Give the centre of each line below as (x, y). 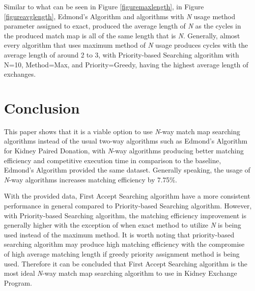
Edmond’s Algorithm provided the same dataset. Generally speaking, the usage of (127, 170)
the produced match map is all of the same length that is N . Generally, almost (122, 35)
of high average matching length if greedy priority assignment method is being (122, 254)
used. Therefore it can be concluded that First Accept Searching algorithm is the (126, 263)
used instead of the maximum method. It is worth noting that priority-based (119, 234)
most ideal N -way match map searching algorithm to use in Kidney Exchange (121, 273)
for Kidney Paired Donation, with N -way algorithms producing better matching (124, 151)
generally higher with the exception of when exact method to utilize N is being (123, 225)
